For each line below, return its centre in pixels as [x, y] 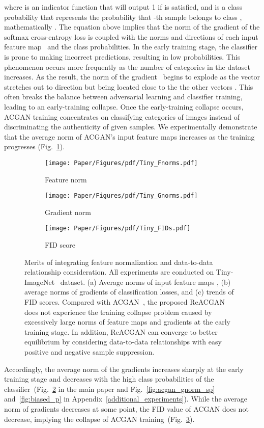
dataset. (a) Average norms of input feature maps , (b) [145, 282]
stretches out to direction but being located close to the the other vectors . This [129, 86]
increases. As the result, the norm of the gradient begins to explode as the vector [132, 77]
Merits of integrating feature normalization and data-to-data [119, 262]
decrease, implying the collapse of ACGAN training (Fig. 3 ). [99, 419]
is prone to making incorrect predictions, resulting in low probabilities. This [122, 56]
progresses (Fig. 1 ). [35, 146]
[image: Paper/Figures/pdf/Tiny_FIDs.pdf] [118, 229]
